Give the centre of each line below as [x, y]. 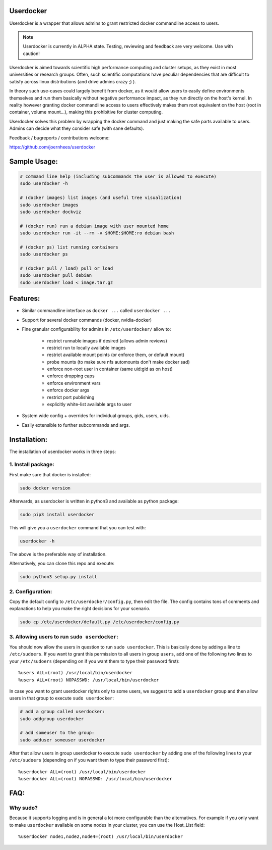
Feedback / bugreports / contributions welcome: [60, 138]
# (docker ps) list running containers [69, 247]
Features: [25, 299]
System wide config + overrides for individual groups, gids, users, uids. [96, 416]
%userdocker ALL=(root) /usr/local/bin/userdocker [82, 772]
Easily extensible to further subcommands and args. [76, 425]
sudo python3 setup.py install [59, 577]
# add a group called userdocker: [62, 712]
